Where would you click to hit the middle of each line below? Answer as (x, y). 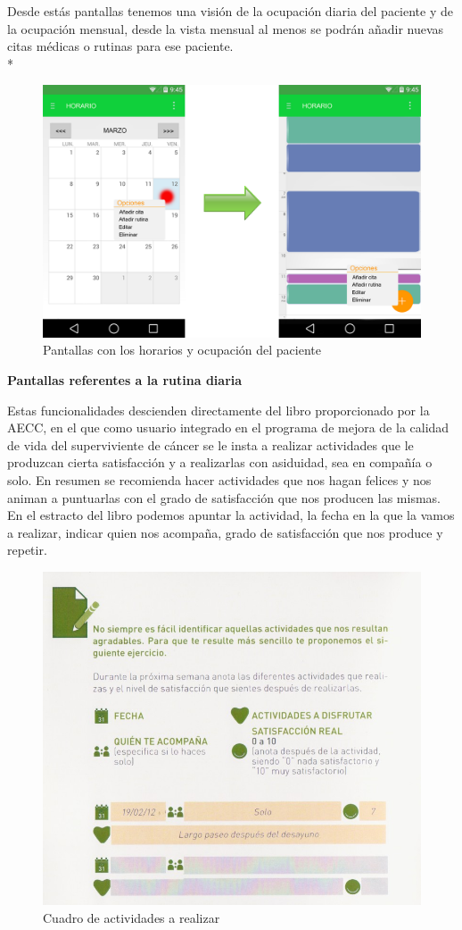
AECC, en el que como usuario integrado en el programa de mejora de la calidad (228, 427)
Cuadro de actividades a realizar (132, 917)
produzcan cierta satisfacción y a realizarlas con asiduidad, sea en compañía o (220, 462)
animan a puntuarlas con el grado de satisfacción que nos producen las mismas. (224, 497)
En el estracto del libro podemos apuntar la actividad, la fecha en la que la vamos (231, 515)
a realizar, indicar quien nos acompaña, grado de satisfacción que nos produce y (225, 532)
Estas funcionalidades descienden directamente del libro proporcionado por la (219, 410)
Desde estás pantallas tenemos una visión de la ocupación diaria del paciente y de (230, 11)
